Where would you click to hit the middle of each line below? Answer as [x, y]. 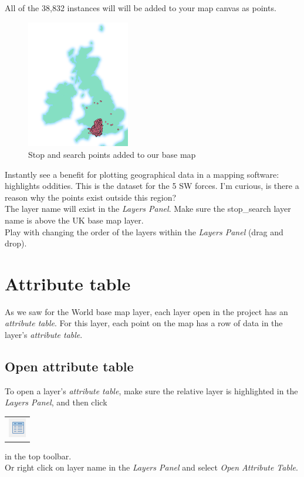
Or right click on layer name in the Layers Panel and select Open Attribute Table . [151, 467]
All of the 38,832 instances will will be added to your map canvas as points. [141, 8]
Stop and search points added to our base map [112, 154]
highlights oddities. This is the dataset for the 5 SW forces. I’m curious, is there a [152, 186]
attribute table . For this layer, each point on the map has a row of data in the [144, 323]
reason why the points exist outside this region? [91, 197]
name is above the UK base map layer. [74, 220]
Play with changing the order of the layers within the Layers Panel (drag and [144, 231]
